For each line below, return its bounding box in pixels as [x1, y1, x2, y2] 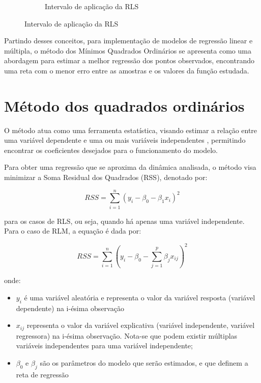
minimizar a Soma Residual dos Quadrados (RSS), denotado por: [4, 172, 208, 183]
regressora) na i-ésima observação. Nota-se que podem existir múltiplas [16, 330, 238, 341]
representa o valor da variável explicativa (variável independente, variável [26, 320, 255, 330]
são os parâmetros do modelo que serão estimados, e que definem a [40, 357, 248, 368]
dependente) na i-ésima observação [16, 302, 124, 313]
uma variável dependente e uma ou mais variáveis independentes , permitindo [4, 135, 246, 145]
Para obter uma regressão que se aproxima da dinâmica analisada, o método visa [4, 162, 256, 172]
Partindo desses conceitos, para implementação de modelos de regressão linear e [4, 35, 253, 46]
